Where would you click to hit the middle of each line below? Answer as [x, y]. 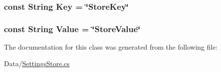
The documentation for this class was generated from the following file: [111, 47]
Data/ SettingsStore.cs [37, 63]
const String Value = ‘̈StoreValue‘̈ [72, 28]
